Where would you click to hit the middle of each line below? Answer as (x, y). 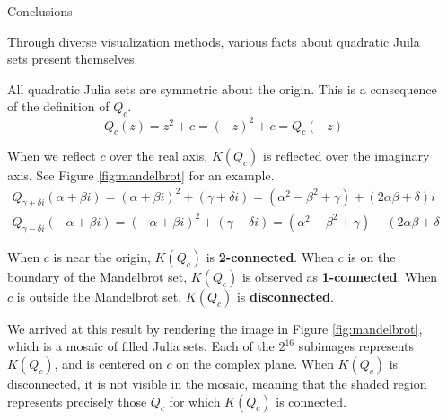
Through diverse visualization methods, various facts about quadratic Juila (214, 41)
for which (195, 401)
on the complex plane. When (255, 363)
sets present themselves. (73, 59)
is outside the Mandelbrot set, (99, 296)
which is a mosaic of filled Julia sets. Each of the (141, 346)
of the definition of (58, 106)
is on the (372, 256)
